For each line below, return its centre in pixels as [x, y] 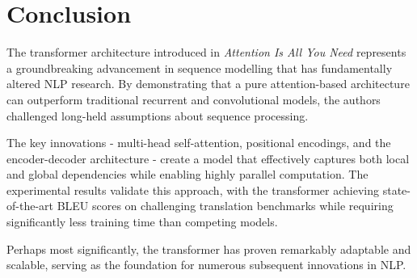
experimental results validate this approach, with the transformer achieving [193, 190]
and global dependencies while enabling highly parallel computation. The [187, 174]
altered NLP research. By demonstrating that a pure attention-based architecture [208, 84]
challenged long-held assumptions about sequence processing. [158, 115]
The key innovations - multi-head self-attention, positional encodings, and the [199, 143]
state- [396, 190]
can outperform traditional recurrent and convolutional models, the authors [194, 99]
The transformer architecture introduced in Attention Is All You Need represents [206, 52]
